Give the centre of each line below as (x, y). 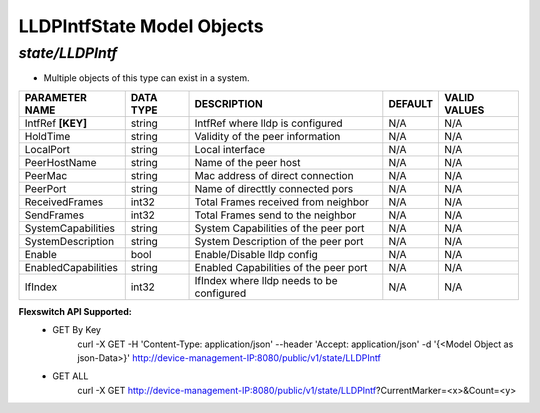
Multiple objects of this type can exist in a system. (146, 78)
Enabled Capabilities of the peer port (281, 267)
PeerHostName (60, 162)
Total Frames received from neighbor (282, 202)
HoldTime (47, 136)
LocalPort (47, 149)
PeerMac (46, 175)
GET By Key (77, 330)
